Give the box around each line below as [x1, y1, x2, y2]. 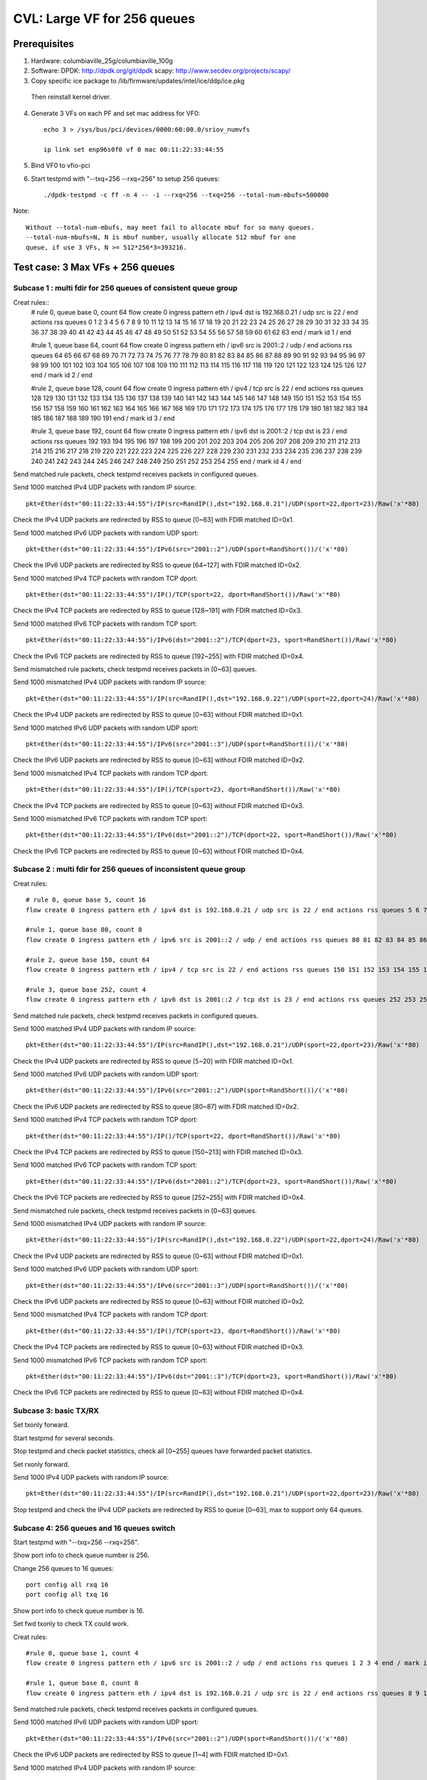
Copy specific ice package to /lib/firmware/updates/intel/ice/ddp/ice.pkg [31, 76, 245, 85]
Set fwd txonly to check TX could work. [13, 1620, 130, 1628]
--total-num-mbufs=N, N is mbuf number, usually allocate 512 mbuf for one [26, 234, 296, 241]
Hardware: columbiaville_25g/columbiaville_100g [31, 57, 174, 66]
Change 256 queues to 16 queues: [13, 1564, 114, 1573]
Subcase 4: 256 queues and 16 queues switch [13, 1523, 176, 1533]
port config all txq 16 [26, 1591, 109, 1598]
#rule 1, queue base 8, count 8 [26, 1679, 139, 1687]
